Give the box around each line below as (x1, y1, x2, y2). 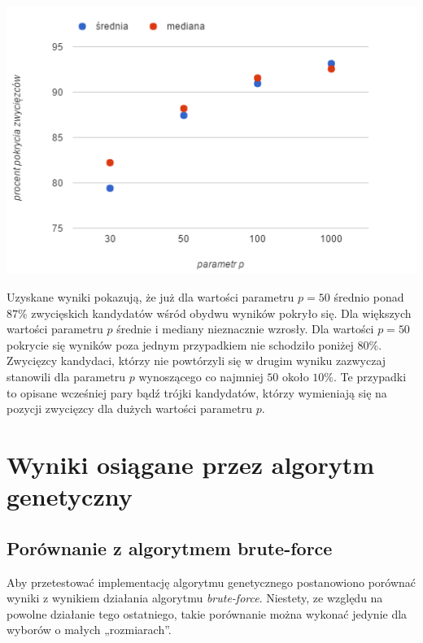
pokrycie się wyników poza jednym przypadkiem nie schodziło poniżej (7, 336, 354, 353)
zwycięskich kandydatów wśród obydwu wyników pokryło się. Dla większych (31, 304, 412, 321)
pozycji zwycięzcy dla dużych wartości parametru (7, 400, 252, 417)
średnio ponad (334, 289, 404, 306)
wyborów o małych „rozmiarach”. (7, 621, 172, 638)
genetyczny (7, 480, 133, 513)
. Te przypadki (334, 368, 407, 385)
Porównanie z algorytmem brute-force (7, 535, 333, 560)
